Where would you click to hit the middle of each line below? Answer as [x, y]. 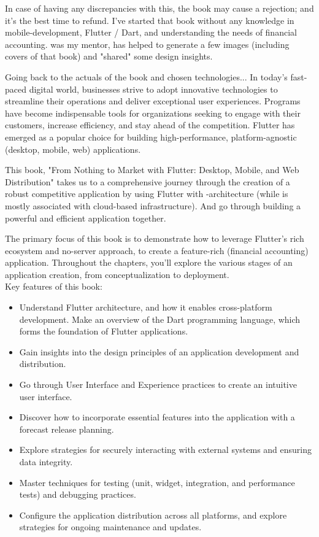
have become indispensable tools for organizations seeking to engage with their [153, 113]
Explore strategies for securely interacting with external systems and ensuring [166, 450]
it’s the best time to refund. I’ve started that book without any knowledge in [150, 20]
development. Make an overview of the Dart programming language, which [160, 319]
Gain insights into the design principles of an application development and [159, 351]
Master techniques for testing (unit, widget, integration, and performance [157, 482]
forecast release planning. [67, 429]
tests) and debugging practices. [78, 494]
